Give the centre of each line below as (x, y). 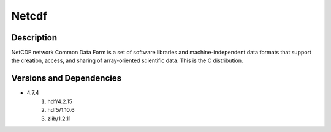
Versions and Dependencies (67, 79)
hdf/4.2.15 (60, 101)
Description (34, 38)
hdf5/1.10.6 (61, 110)
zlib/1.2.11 (59, 119)
